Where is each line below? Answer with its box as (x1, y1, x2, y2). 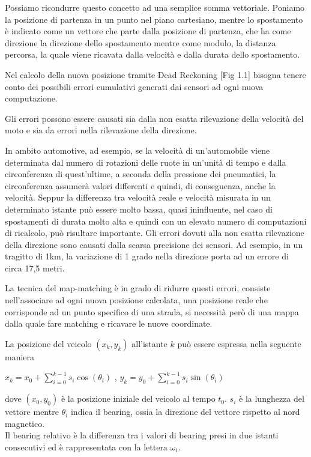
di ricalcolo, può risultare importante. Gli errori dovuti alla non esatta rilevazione (5, 226, 304, 239)
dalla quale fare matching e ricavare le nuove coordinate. (5, 317, 213, 330)
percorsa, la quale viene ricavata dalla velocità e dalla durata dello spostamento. (5, 48, 300, 61)
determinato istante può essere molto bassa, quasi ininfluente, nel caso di (5, 202, 273, 215)
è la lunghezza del (239, 392, 304, 405)
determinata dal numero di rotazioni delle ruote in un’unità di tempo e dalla (5, 156, 286, 168)
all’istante (131, 337, 168, 350)
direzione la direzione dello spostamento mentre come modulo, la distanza (5, 36, 276, 49)
